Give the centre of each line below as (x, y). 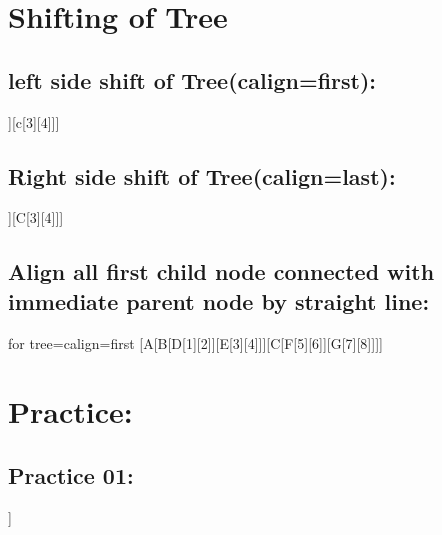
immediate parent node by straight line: (219, 300)
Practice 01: (71, 474)
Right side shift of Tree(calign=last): (202, 175)
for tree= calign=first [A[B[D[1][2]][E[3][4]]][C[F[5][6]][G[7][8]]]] (195, 342)
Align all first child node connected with (221, 271)
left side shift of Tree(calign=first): (192, 79)
